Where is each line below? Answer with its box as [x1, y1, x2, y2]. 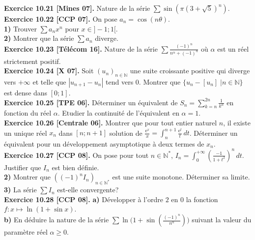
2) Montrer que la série [4, 33, 74, 43]
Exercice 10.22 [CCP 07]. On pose [4, 14, 117, 24]
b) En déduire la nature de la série [4, 214, 109, 225]
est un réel [217, 43, 249, 54]
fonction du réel [4, 108, 52, 118]
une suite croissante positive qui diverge [130, 65, 250, 76]
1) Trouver [4, 23, 37, 33]
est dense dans [4, 87, 48, 97]
